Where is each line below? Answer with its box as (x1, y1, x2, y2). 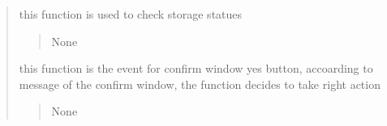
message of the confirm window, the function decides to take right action (19, 75, 381, 92)
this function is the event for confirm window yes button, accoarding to (19, 60, 373, 77)
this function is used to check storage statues (19, 6, 243, 22)
